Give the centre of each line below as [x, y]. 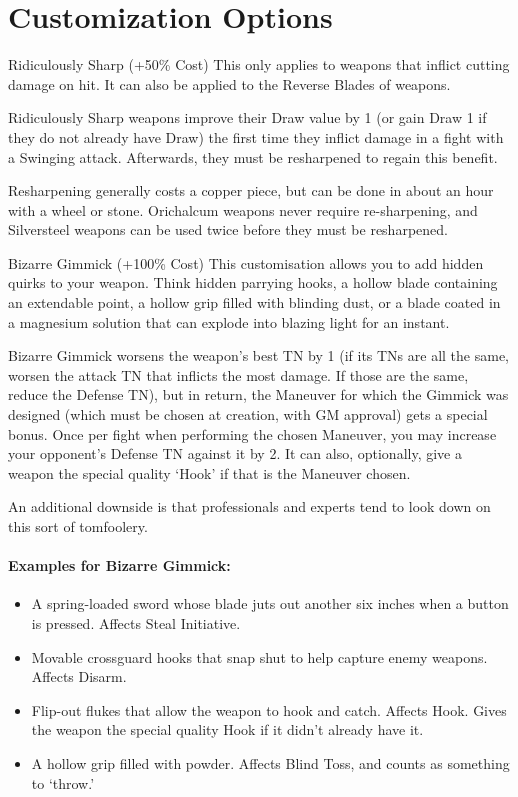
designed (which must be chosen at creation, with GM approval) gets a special [248, 414]
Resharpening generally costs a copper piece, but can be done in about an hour [251, 190]
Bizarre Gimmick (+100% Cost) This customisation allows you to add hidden [246, 262]
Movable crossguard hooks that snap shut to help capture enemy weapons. [259, 656]
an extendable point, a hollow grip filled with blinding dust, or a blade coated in [254, 302]
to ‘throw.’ [63, 782]
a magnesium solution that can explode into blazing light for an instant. [229, 321]
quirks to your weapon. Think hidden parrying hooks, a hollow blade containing [253, 282]
